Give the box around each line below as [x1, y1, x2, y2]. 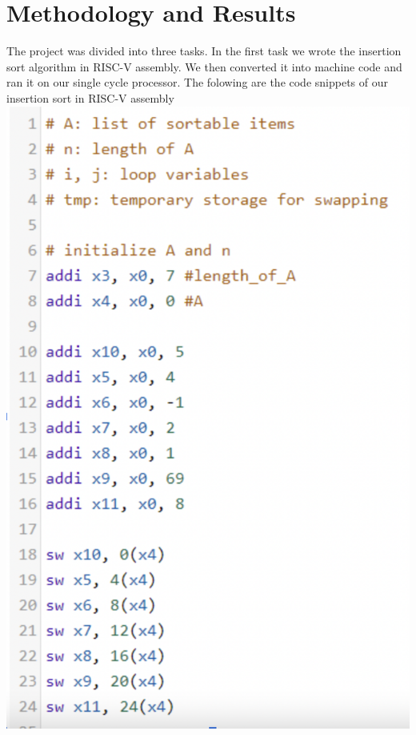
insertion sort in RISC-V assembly [6, 89, 174, 106]
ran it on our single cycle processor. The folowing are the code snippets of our [6, 74, 388, 91]
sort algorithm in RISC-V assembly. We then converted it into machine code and [6, 58, 402, 75]
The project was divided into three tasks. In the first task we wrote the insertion [6, 42, 402, 59]
